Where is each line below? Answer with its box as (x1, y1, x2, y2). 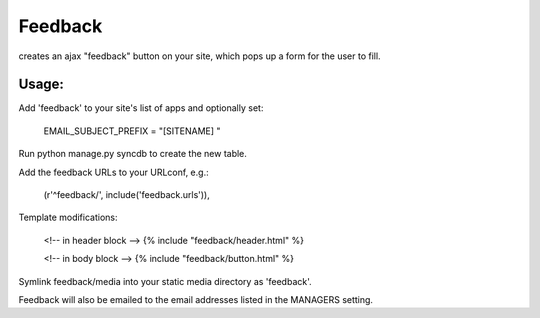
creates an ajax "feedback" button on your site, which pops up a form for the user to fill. (18, 50, 381, 62)
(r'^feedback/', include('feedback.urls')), (43, 189, 210, 201)
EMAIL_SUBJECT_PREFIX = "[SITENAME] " (43, 125, 221, 137)
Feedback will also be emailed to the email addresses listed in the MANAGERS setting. (18, 293, 374, 305)
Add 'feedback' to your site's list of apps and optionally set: (18, 102, 264, 114)
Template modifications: (18, 211, 118, 224)
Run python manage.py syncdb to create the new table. (18, 148, 247, 160)
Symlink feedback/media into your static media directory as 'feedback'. (18, 275, 312, 287)
